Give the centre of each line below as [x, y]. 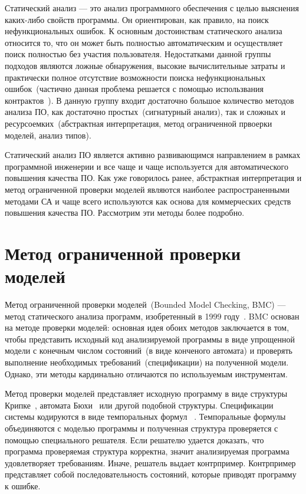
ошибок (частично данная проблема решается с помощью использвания [134, 89]
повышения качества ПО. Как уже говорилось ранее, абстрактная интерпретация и [153, 178]
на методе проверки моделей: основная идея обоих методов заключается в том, [147, 327]
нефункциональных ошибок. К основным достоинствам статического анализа [144, 31]
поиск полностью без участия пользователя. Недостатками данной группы [138, 54]
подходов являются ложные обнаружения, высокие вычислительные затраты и [145, 65]
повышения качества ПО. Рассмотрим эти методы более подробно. [125, 213]
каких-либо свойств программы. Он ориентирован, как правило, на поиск [137, 19]
